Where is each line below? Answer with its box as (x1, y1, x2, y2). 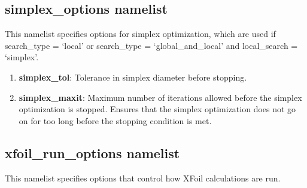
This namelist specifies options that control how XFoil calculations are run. (5, 171, 281, 184)
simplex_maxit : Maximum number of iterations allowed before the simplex (19, 91, 302, 103)
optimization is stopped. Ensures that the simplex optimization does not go (19, 103, 296, 115)
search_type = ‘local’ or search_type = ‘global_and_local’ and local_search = (5, 39, 298, 51)
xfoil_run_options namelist (5, 143, 180, 162)
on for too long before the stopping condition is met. (19, 114, 212, 127)
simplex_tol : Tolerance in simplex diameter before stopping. (19, 70, 247, 83)
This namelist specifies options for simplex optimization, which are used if (5, 27, 276, 40)
